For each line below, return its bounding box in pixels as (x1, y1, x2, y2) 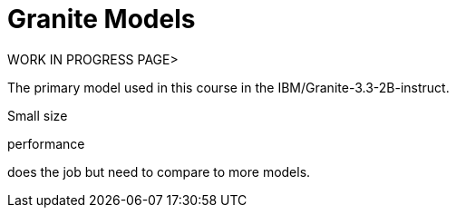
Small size (7, 107, 68, 123)
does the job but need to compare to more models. (7, 163, 311, 180)
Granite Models (7, 4, 196, 34)
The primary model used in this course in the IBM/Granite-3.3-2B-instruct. (7, 79, 450, 95)
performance (7, 135, 85, 151)
